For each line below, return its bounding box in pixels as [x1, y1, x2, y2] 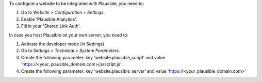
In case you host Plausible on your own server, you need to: [9, 32, 129, 38]
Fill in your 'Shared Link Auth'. [21, 23, 81, 29]
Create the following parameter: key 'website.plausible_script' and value [21, 54, 165, 60]
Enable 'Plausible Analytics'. [21, 16, 77, 22]
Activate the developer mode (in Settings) [21, 41, 104, 47]
